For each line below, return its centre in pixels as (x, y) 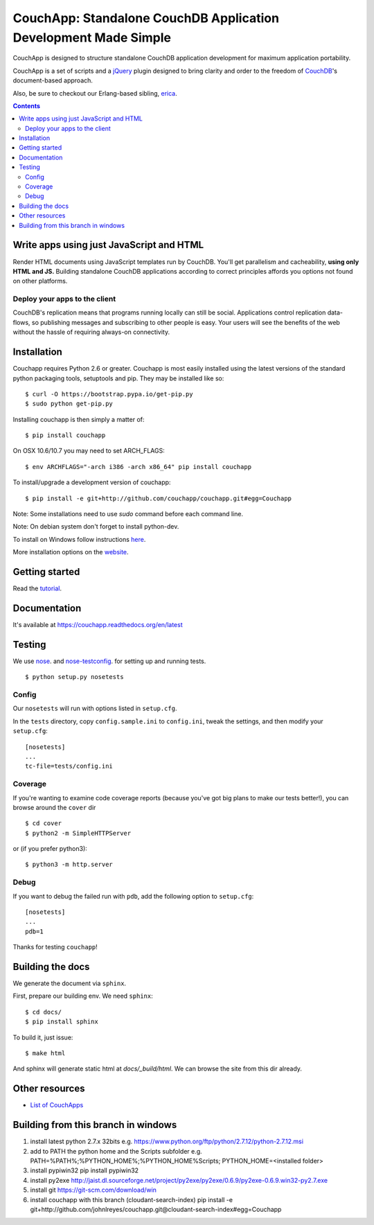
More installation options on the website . (71, 552)
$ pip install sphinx (62, 1022)
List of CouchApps (57, 1105)
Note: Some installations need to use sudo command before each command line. (128, 514)
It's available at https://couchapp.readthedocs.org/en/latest (98, 625)
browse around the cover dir (54, 807)
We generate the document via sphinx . (70, 983)
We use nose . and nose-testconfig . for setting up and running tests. (109, 661)
